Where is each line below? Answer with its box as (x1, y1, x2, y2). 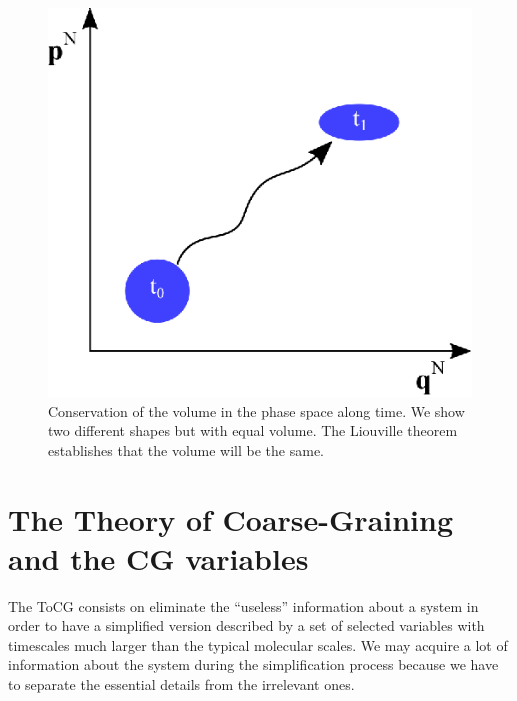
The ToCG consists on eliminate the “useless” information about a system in (8, 595, 479, 616)
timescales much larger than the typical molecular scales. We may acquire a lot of (8, 634, 508, 655)
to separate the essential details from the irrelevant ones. (8, 674, 355, 695)
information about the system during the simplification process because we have (8, 654, 499, 675)
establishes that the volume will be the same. (48, 439, 324, 460)
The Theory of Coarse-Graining (8, 498, 454, 539)
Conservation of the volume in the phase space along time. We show (48, 400, 465, 421)
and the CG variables (8, 537, 309, 578)
